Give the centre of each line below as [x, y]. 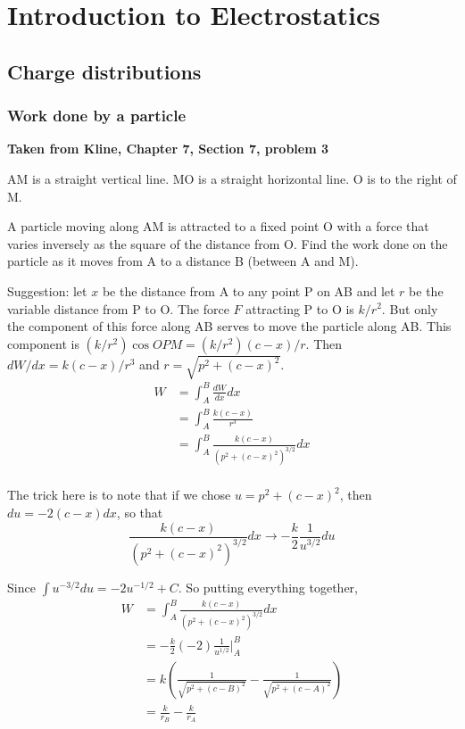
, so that [140, 512]
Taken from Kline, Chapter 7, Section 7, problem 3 [168, 149]
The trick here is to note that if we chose [119, 495]
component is [43, 343]
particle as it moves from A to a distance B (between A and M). [183, 261]
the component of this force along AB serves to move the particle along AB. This [229, 326]
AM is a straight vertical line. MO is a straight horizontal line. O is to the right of [232, 178]
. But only [410, 308]
